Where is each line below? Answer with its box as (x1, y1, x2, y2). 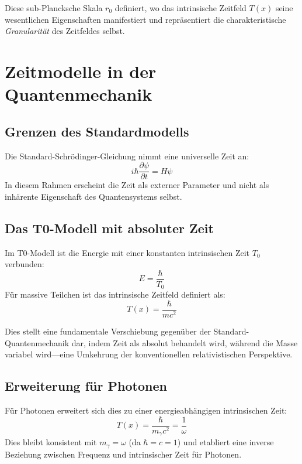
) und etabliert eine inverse (177, 436, 274, 448)
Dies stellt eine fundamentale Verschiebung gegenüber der (5, 325, 211, 337)
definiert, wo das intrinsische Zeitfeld (114, 2, 247, 13)
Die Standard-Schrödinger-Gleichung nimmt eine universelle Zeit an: (5, 149, 249, 162)
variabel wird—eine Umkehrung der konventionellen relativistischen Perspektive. (5, 348, 293, 360)
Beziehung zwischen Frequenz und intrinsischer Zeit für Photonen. (5, 448, 242, 460)
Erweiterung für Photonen (5, 377, 167, 395)
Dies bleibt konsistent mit (5, 436, 97, 448)
